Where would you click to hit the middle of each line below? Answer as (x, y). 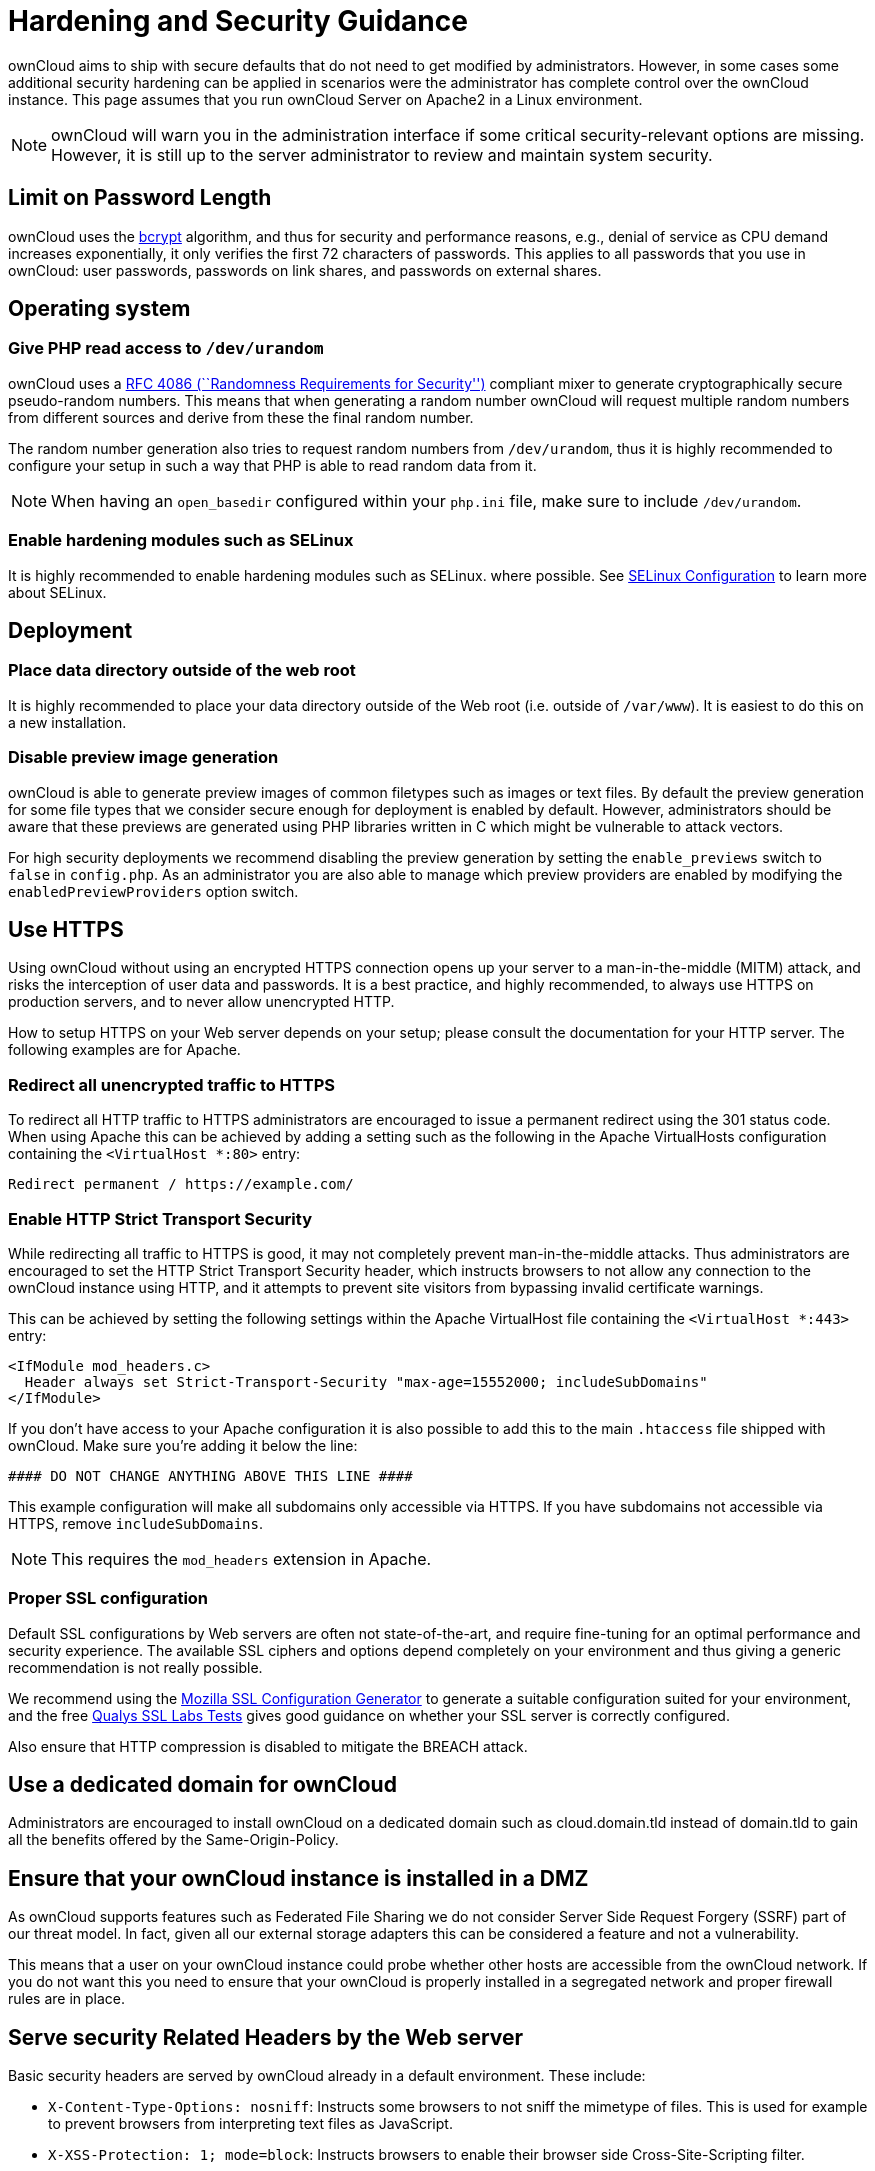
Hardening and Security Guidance (238, 21)
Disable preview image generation (143, 757)
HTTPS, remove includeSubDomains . (135, 1523)
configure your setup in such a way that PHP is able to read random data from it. (272, 465)
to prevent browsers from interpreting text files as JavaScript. (250, 2124)
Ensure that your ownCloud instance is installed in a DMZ (298, 1878)
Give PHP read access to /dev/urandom (166, 348)
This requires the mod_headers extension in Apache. (241, 1558)
